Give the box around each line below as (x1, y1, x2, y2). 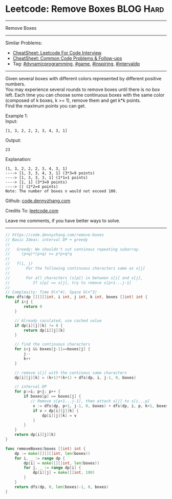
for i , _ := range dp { (14, 456, 66, 461)
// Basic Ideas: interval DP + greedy (5, 237, 88, 242)
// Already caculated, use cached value (14, 318, 102, 323)
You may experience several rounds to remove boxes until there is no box (5, 86, 160, 93)
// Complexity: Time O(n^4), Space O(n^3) (5, 290, 97, 295)
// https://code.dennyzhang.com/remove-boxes (5, 232, 104, 237)
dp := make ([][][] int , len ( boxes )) (14, 451, 91, 456)
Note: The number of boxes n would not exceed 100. (5, 188, 118, 193)
